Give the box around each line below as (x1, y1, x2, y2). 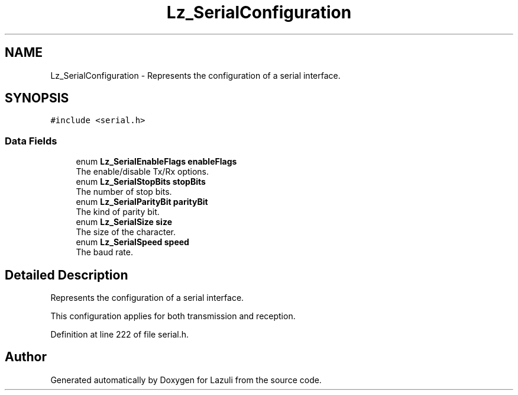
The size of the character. (76, 227, 176, 237)
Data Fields (5, 134, 57, 147)
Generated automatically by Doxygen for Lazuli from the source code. (50, 374, 322, 385)
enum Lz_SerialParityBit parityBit (76, 197, 208, 207)
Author (5, 349, 47, 365)
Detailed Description (5, 267, 128, 282)
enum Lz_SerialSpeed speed (76, 237, 189, 248)
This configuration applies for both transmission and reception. (50, 311, 296, 322)
